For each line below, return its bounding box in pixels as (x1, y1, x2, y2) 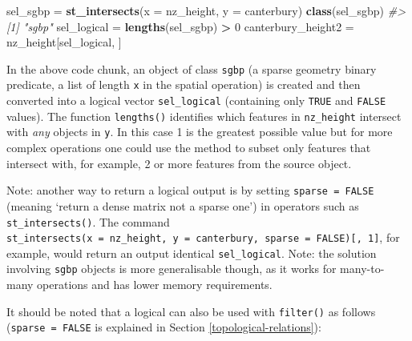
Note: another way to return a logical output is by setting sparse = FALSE (6, 182, 374, 199)
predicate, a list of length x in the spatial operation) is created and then (6, 76, 361, 93)
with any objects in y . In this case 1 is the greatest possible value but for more (6, 123, 393, 140)
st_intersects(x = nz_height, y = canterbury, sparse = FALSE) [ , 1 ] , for (6, 229, 400, 246)
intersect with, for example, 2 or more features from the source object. (6, 154, 352, 171)
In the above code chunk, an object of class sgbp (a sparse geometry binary (6, 60, 377, 77)
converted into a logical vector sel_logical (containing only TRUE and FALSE (6, 92, 386, 109)
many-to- (340, 260, 385, 277)
